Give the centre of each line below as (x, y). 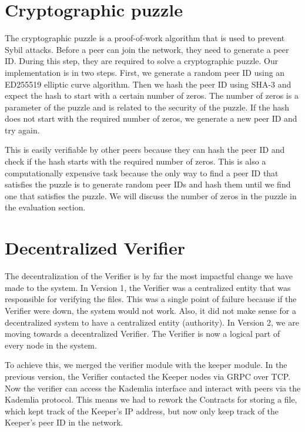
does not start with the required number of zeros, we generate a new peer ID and (151, 118)
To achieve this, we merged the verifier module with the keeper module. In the (146, 365)
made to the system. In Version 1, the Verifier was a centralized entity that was (148, 287)
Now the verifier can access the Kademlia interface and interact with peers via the (153, 388)
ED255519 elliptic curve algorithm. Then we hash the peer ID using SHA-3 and (148, 84)
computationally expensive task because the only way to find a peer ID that (142, 173)
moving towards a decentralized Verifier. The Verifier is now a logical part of (143, 334)
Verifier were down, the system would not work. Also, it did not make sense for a (150, 310)
